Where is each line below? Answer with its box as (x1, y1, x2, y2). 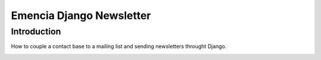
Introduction (11, 26, 61, 37)
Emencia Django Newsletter (11, 9, 152, 22)
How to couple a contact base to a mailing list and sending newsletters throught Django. (11, 43, 227, 50)
